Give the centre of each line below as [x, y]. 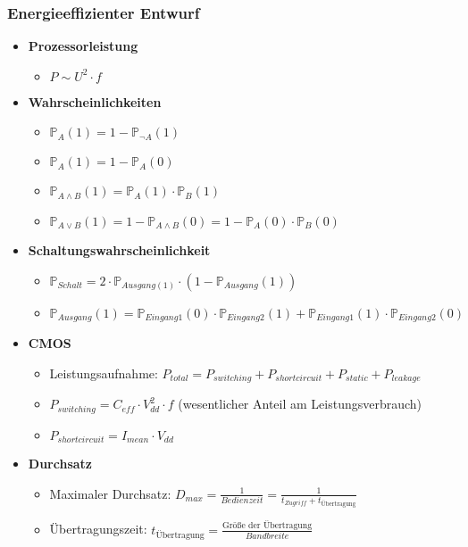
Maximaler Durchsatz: [110, 493]
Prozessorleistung [83, 46]
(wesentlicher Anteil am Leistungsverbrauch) [300, 404]
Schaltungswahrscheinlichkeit [119, 250]
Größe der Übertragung [267, 526]
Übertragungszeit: [98, 529]
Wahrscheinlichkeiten [95, 101]
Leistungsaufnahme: [104, 373]
